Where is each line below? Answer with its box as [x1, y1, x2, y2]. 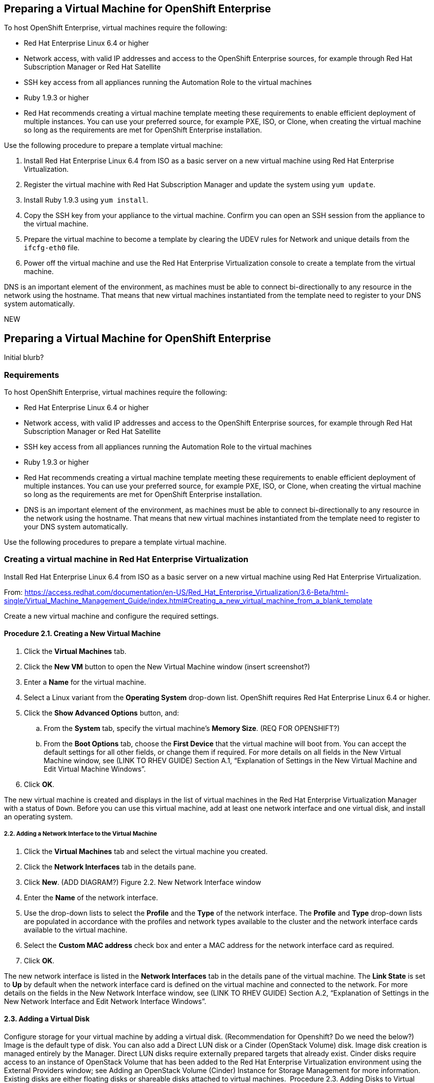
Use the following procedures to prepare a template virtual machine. [4, 538, 227, 547]
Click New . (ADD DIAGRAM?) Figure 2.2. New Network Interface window [24, 877, 261, 886]
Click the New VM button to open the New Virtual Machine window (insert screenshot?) [24, 662, 310, 671]
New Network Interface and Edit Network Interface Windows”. [4, 997, 206, 1006]
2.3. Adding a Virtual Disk [4, 1014, 90, 1023]
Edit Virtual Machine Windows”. [44, 764, 146, 773]
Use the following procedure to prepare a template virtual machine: [4, 141, 223, 150]
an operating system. [4, 812, 73, 821]
